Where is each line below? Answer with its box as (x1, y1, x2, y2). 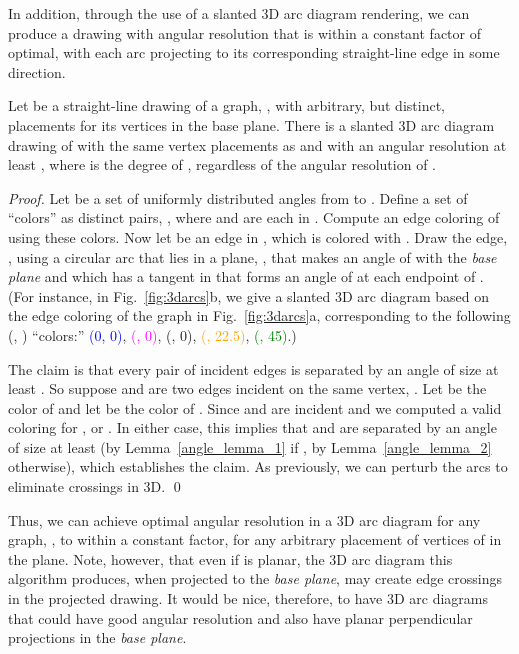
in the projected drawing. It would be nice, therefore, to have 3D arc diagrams (8, 588, 489, 609)
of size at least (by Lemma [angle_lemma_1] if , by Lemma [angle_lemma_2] (8, 436, 492, 457)
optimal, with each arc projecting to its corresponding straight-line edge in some (8, 42, 500, 63)
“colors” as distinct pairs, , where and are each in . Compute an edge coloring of (8, 207, 500, 228)
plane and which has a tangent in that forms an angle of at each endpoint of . (8, 266, 484, 287)
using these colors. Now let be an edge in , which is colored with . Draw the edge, (8, 226, 508, 247)
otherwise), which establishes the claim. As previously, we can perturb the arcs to (8, 456, 508, 477)
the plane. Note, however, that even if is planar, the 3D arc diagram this (8, 548, 453, 569)
